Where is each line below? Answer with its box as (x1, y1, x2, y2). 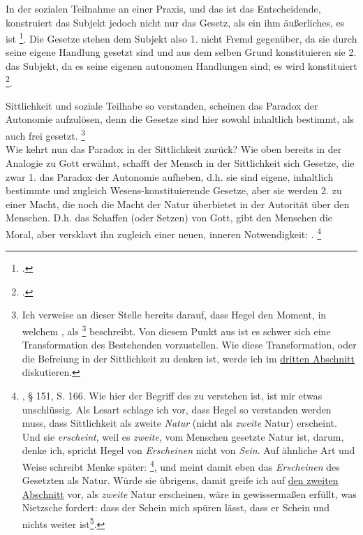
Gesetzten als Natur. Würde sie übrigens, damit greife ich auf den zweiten (22, 473, 339, 488)
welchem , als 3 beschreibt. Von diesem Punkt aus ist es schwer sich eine (22, 321, 331, 338)
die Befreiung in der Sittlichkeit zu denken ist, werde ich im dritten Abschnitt (22, 351, 355, 365)
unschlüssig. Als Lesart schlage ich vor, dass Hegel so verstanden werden (22, 402, 332, 416)
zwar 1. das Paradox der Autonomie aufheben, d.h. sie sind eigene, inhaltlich (6, 169, 334, 184)
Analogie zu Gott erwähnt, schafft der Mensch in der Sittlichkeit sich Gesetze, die (6, 155, 355, 170)
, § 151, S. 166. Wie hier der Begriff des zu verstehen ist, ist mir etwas (22, 388, 323, 402)
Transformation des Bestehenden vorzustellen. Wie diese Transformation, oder (22, 337, 357, 352)
